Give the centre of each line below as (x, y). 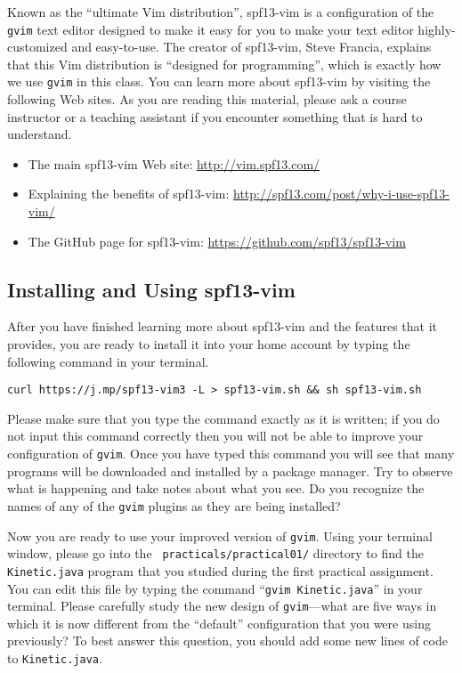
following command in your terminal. (108, 361)
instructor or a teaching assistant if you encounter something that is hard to (215, 116)
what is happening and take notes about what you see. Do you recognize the (216, 488)
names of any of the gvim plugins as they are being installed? (174, 505)
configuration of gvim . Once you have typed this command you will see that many (231, 454)
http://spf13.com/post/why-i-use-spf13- (341, 194)
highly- (437, 29)
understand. (40, 134)
